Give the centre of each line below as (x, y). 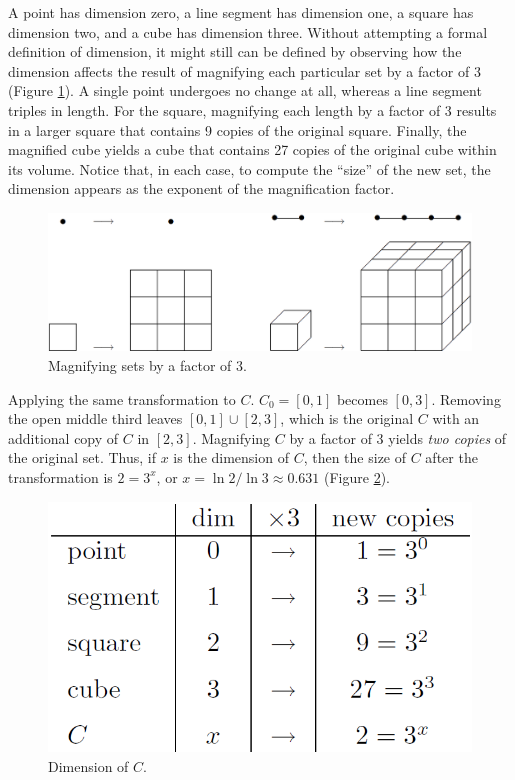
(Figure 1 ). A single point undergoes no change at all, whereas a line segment (245, 90)
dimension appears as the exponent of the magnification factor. (201, 188)
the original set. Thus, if (82, 457)
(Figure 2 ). (356, 476)
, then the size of (355, 457)
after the (451, 457)
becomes (362, 398)
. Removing (466, 398)
